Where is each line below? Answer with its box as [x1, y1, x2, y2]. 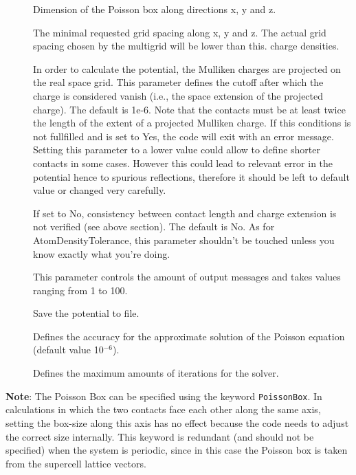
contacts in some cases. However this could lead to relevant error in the [33, 155, 333, 170]
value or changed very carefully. [33, 183, 166, 197]
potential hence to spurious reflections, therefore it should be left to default [33, 169, 350, 184]
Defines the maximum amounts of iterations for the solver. [33, 366, 279, 380]
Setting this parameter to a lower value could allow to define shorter [33, 142, 320, 157]
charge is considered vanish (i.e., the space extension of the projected [33, 88, 324, 102]
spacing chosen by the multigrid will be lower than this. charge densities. [33, 38, 340, 53]
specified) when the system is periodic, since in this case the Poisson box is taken [5, 443, 348, 457]
